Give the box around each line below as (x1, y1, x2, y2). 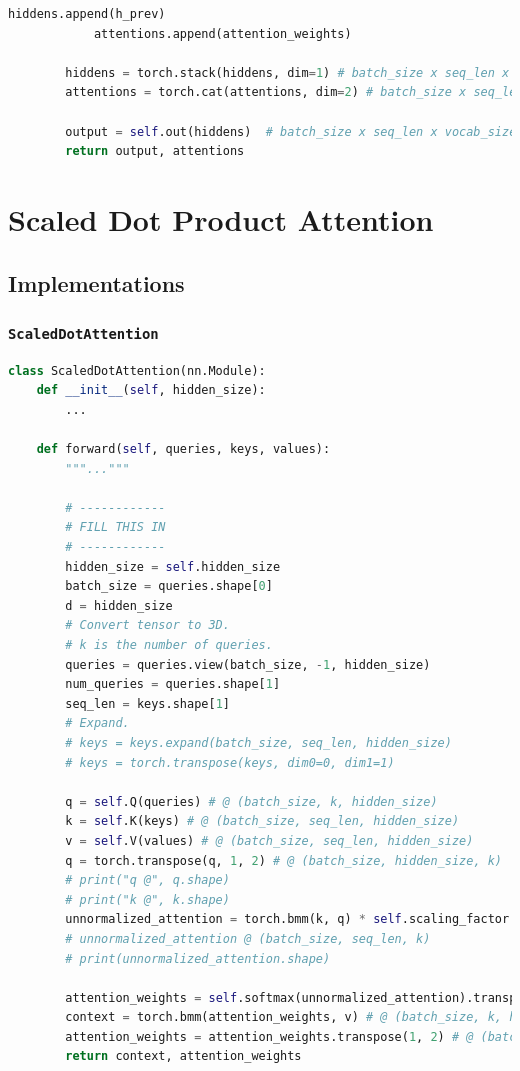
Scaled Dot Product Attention (8, 198, 434, 239)
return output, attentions (65, 144, 245, 159)
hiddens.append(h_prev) (8, 7, 166, 21)
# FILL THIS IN (65, 520, 166, 535)
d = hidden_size (65, 598, 173, 613)
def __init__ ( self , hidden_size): (36, 383, 266, 398)
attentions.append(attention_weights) (93, 26, 352, 41)
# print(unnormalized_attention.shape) (65, 951, 331, 966)
